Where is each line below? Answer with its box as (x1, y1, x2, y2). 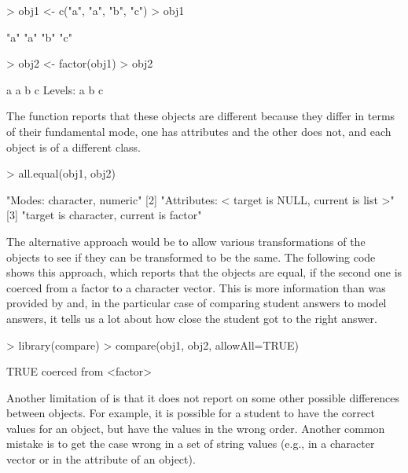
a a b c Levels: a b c (6, 81, 104, 97)
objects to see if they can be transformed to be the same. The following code (6, 248, 376, 265)
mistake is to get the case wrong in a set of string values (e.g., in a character (6, 435, 375, 452)
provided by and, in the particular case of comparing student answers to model (6, 295, 387, 311)
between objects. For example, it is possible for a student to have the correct (6, 405, 375, 421)
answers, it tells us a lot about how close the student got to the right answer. (6, 310, 377, 326)
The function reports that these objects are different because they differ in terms (6, 108, 395, 124)
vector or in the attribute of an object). (6, 451, 196, 467)
